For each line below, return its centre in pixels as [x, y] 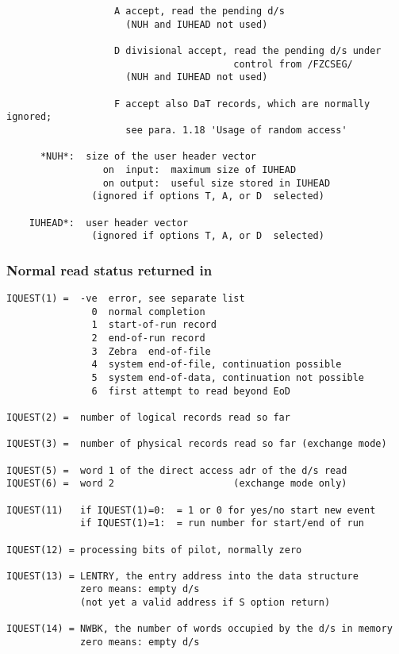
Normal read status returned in [109, 269]
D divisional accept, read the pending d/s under [248, 50]
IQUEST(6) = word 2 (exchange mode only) [177, 484]
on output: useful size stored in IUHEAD [217, 183]
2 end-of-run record [148, 338]
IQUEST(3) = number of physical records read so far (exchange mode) [197, 444]
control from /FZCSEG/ [293, 64]
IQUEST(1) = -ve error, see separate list [126, 299]
